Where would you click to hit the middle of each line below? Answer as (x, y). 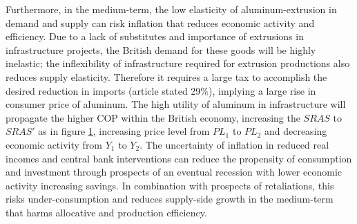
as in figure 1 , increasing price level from (124, 131)
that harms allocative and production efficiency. (106, 212)
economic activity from (54, 144)
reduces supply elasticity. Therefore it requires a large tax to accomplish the (166, 76)
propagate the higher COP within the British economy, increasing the (153, 117)
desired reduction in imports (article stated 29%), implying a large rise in (161, 90)
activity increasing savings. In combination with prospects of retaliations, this (170, 185)
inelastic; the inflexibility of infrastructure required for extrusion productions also (178, 63)
